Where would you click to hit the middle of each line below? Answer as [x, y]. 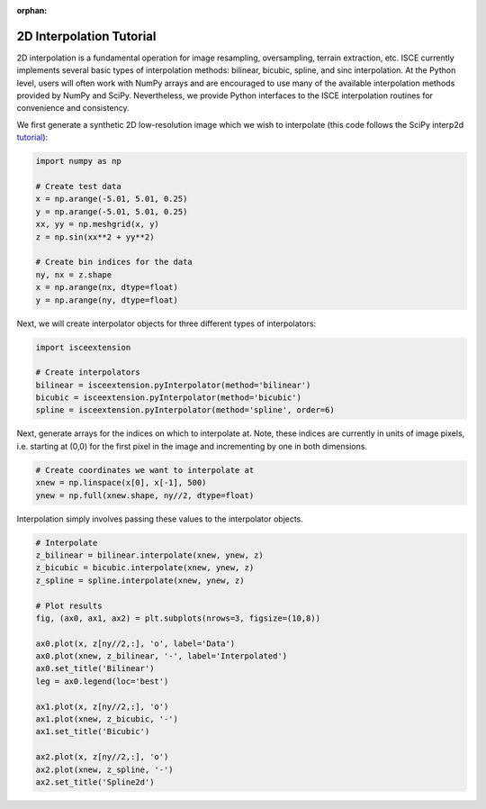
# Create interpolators [88, 373]
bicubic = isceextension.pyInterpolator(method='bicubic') [168, 398]
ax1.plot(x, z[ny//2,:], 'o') [102, 706]
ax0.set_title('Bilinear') [95, 668]
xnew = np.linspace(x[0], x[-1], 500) [121, 483]
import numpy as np [78, 161]
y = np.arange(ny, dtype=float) [107, 300]
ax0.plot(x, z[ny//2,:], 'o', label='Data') [135, 643]
